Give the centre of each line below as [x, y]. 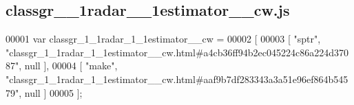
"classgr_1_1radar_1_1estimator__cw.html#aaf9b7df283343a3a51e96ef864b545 [177, 79]
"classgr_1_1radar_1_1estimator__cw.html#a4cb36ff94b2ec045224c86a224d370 [177, 52]
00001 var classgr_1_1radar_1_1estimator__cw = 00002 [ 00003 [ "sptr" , [163, 39]
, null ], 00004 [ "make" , [68, 66]
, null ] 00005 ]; [51, 92]
